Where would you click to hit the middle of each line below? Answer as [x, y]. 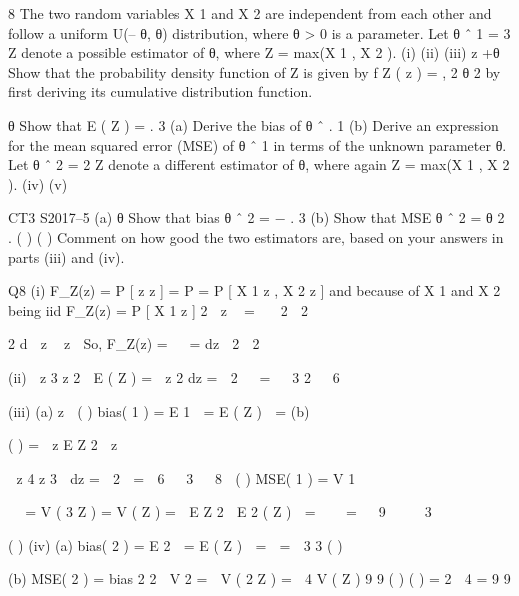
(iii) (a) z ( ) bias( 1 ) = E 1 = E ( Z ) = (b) [159, 410]
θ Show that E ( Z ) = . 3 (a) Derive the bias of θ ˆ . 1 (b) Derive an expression [253, 124]
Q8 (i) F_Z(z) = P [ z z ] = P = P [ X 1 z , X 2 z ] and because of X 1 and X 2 [254, 290]
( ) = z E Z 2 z [63, 444]
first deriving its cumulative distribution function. [160, 91]
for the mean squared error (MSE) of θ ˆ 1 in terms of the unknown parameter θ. [257, 144]
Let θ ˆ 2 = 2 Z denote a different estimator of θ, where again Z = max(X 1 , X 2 [259, 164]
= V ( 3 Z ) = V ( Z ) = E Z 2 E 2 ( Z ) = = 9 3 [228, 511]
